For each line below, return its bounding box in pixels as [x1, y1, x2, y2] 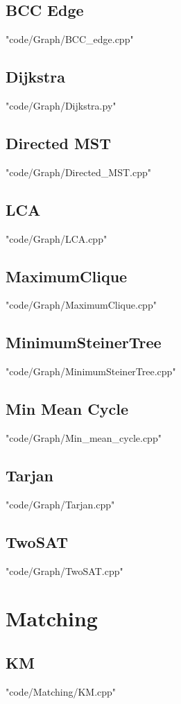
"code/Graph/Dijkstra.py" [6, 98, 117, 112]
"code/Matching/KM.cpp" [6, 684, 117, 698]
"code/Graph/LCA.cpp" [6, 231, 107, 246]
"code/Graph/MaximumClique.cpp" [6, 298, 157, 312]
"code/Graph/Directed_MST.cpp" [6, 164, 151, 179]
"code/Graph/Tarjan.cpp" [6, 497, 115, 511]
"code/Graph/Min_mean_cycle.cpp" [6, 430, 162, 445]
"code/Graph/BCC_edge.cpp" [6, 32, 134, 46]
